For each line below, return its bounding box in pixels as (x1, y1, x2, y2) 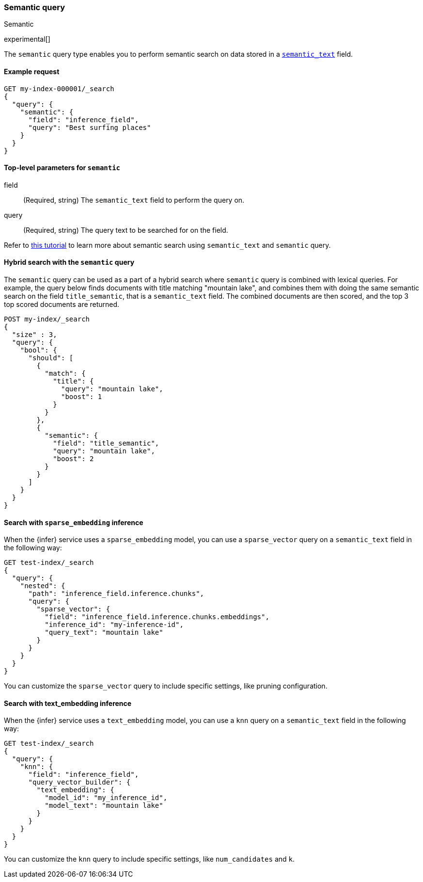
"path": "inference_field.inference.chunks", (28, 590, 204, 598)
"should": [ (28, 354, 74, 362)
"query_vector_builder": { (28, 778, 131, 786)
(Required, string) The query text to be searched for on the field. (23, 225, 228, 234)
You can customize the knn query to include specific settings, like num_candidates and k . (4, 855, 295, 864)
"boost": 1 (61, 393, 102, 401)
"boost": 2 (53, 455, 94, 463)
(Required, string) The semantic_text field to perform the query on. (23, 195, 245, 204)
